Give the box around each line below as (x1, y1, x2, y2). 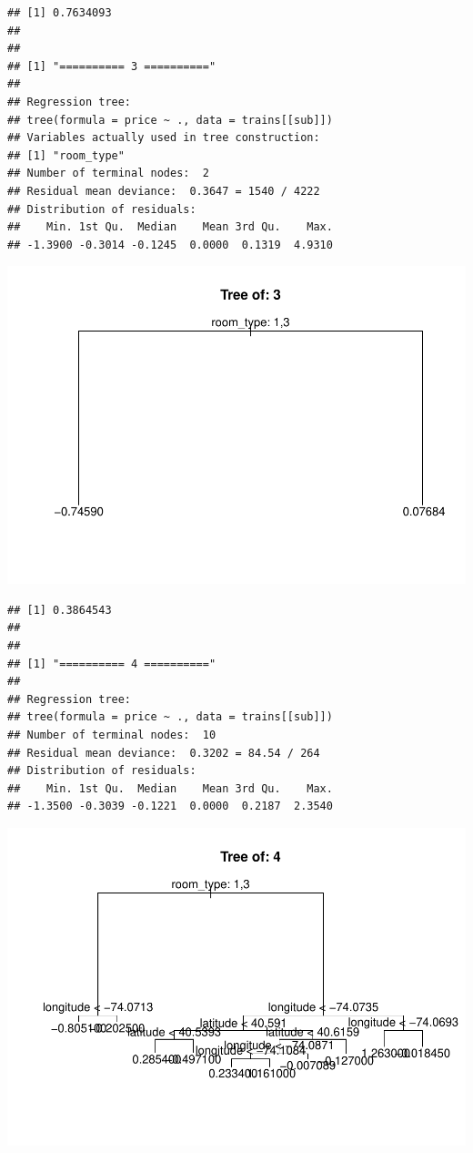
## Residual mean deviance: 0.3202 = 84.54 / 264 (7, 746, 320, 760)
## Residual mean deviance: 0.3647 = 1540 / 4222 (7, 184, 320, 198)
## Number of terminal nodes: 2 (7, 167, 209, 180)
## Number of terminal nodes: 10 (7, 728, 216, 741)
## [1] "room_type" (7, 148, 125, 162)
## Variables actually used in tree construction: (7, 131, 320, 145)
